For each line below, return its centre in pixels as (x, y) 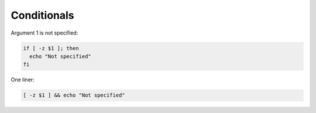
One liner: (23, 80)
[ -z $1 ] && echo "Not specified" (74, 95)
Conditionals (42, 15)
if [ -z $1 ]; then (51, 48)
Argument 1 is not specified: (44, 33)
